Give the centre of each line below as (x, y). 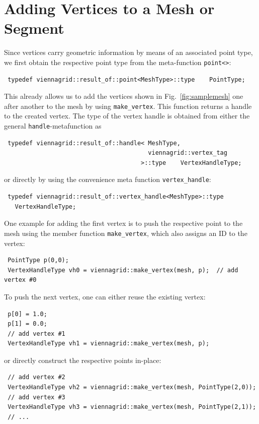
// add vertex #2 (36, 377)
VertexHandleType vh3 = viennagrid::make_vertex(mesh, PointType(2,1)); (132, 407)
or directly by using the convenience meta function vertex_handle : (108, 179)
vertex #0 (20, 280)
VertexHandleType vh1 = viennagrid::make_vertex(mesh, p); (109, 344)
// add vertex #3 (36, 397)
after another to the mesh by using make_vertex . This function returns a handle (128, 106)
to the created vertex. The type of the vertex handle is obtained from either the (127, 116)
